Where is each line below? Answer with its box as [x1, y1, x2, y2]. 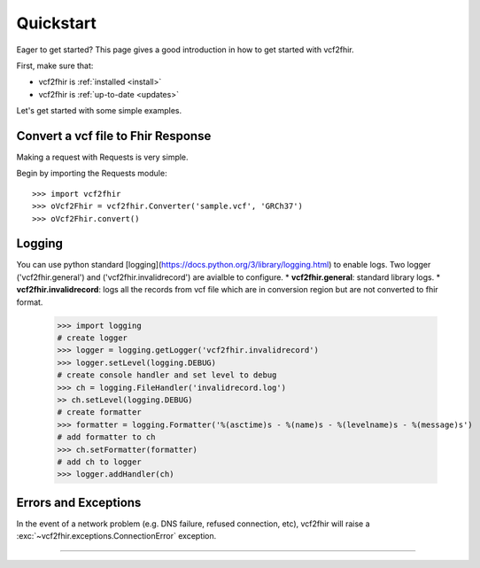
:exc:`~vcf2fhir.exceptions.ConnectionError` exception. [16, 531, 217, 541]
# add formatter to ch [57, 432, 156, 442]
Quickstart [16, 13, 97, 33]
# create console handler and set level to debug [57, 370, 277, 380]
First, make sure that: [16, 60, 94, 71]
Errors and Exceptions [16, 494, 142, 510]
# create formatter [57, 408, 142, 417]
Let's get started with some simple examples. [16, 105, 182, 116]
